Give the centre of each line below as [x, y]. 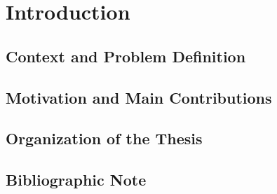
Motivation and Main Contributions [139, 97]
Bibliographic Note [76, 180]
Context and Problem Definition [126, 56]
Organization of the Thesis [104, 138]
